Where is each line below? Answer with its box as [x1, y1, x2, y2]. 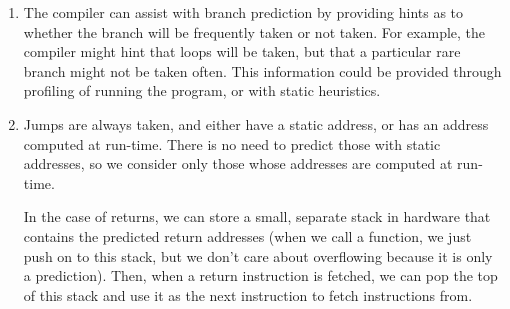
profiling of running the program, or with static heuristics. [23, 80, 381, 101]
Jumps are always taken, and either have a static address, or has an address [23, 113, 489, 134]
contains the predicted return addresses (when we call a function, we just [23, 225, 472, 246]
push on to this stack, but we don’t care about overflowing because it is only [23, 245, 493, 266]
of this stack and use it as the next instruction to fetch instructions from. [23, 284, 473, 305]
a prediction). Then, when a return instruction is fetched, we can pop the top [23, 265, 498, 286]
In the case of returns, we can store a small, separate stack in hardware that [23, 206, 491, 227]
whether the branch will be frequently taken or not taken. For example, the [23, 21, 486, 42]
